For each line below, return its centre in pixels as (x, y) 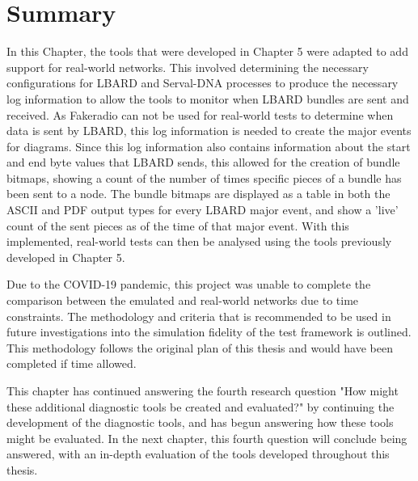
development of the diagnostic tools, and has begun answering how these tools (200, 422)
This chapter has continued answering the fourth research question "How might (203, 390)
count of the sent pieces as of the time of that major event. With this (178, 225)
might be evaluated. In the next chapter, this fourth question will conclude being (207, 438)
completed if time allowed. (72, 363)
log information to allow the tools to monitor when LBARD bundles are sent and (208, 98)
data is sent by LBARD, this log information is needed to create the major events (209, 131)
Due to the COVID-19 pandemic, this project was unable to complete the (189, 284)
